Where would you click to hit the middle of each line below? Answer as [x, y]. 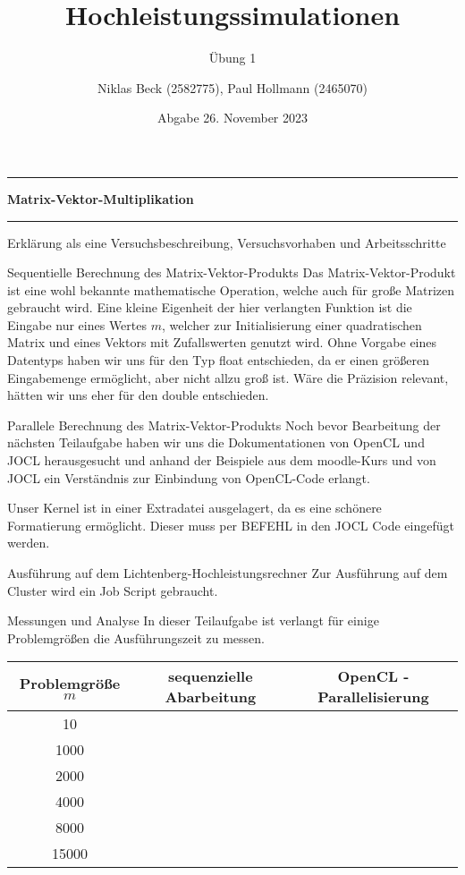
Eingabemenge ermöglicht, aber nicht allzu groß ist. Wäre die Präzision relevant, [228, 377]
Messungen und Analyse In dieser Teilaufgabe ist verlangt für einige [193, 620]
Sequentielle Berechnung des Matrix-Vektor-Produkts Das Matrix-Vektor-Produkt [232, 272]
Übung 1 [232, 58]
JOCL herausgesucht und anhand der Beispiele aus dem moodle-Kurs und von [222, 460]
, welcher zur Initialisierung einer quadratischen [292, 324]
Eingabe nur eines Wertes [77, 324]
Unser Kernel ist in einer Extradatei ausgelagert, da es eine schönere [194, 508]
